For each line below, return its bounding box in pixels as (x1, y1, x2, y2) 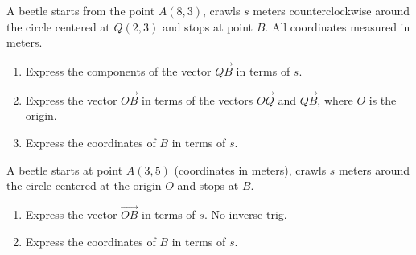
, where (317, 91, 353, 108)
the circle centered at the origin (6, 177, 162, 194)
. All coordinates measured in (265, 18, 410, 35)
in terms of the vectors (142, 91, 253, 108)
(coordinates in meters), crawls (174, 161, 327, 178)
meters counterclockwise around (253, 2, 410, 19)
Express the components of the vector (25, 63, 212, 79)
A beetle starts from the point (6, 2, 155, 19)
